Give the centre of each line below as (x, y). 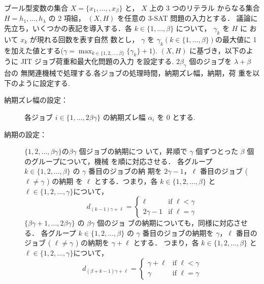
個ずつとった (217, 151)
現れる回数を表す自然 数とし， (88, 39)
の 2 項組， (67, 18)
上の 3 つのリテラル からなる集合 (205, 8)
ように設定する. (44, 83)
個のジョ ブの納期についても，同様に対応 (165, 223)
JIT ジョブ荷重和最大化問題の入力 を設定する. (97, 61)
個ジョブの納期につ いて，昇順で (133, 151)
